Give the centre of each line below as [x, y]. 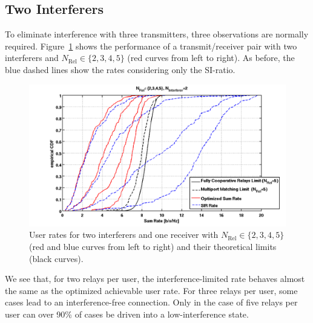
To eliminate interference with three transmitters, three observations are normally [157, 34]
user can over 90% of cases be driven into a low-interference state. [127, 314]
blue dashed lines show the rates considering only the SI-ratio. [120, 69]
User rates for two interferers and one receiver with [124, 235]
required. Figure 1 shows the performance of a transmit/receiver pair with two [151, 46]
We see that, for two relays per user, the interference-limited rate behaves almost [155, 279]
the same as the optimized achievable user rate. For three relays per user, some [151, 290]
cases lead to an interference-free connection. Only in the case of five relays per [151, 302]
